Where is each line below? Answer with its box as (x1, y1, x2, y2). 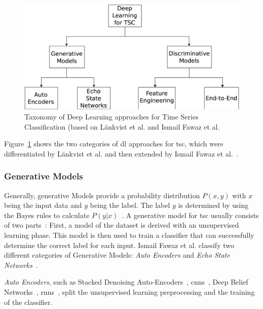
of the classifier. (4, 296, 53, 307)
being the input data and (4, 200, 82, 210)
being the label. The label (90, 200, 170, 210)
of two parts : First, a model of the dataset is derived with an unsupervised (4, 220, 239, 230)
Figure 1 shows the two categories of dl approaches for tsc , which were (4, 138, 223, 149)
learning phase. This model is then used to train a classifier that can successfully (4, 230, 254, 240)
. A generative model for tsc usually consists (122, 209, 259, 220)
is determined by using (178, 200, 249, 210)
